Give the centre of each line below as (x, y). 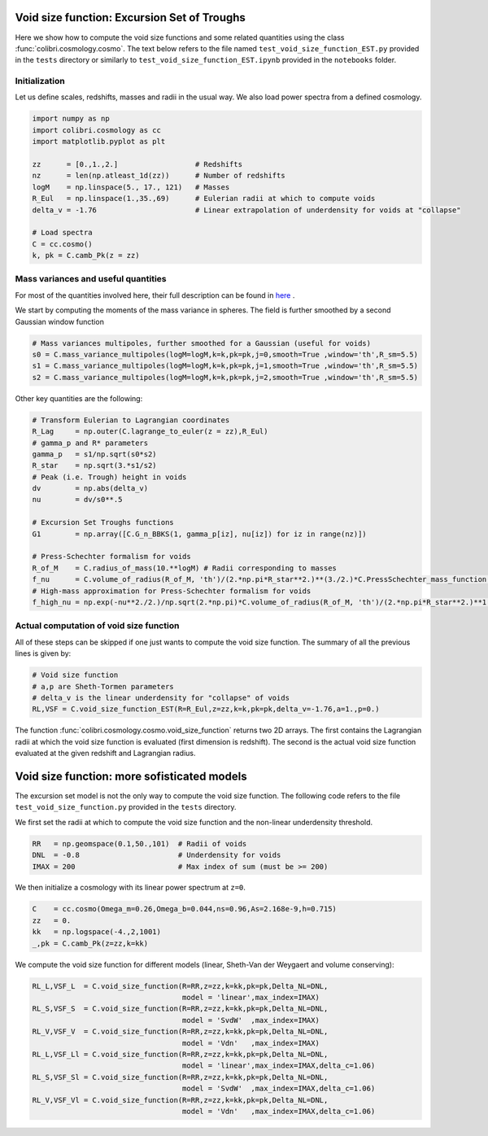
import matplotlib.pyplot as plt (99, 142)
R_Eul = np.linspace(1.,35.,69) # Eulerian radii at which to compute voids (204, 199)
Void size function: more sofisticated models (131, 776)
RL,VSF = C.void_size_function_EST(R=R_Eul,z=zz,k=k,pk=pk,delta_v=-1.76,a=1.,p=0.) (206, 709)
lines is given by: (43, 653)
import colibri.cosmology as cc (97, 130)
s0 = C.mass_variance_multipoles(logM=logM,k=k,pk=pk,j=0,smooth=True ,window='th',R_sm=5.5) (225, 354)
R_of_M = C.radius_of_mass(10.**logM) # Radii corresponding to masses (185, 568)
